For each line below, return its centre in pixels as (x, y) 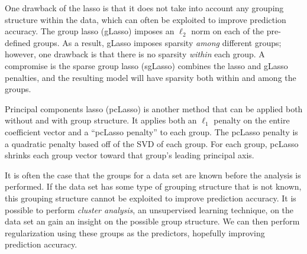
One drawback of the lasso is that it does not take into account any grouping (144, 8)
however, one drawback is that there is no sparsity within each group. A (135, 54)
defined (18, 42)
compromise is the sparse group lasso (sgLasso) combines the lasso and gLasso (146, 65)
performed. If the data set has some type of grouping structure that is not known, (153, 186)
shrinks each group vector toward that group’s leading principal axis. (130, 155)
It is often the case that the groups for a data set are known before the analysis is (153, 175)
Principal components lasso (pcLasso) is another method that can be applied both (154, 108)
